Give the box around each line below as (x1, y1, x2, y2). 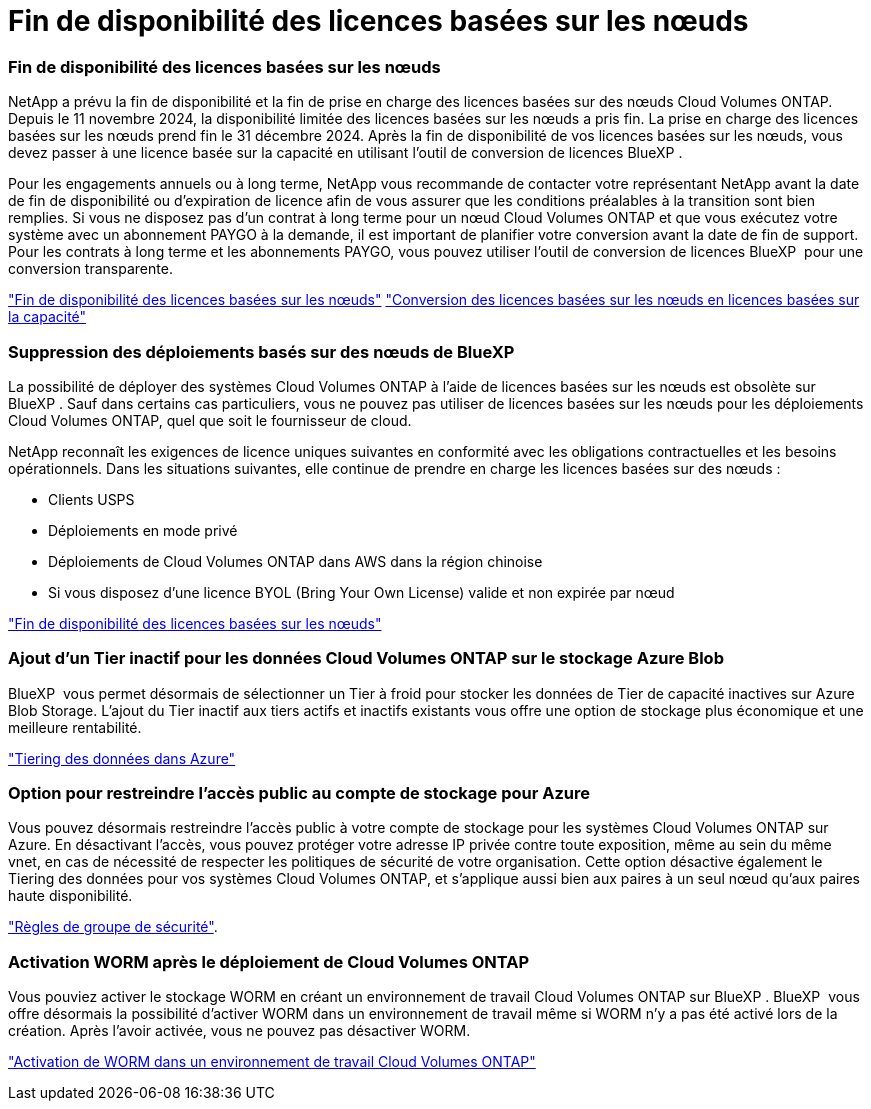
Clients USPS (48, 490, 135, 508)
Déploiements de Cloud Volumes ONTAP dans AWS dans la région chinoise (48, 552, 543, 570)
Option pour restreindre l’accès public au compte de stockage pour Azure (8, 783, 591, 803)
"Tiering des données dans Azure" (8, 749, 236, 767)
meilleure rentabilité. (8, 718, 142, 736)
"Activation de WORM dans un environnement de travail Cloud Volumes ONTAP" (8, 1053, 536, 1071)
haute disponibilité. (8, 887, 133, 905)
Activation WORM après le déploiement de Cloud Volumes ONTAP (8, 951, 530, 972)
